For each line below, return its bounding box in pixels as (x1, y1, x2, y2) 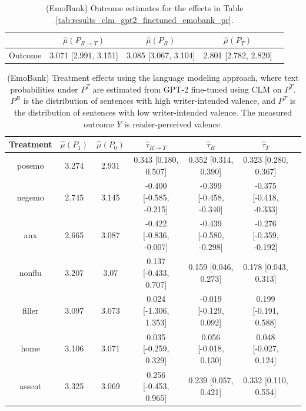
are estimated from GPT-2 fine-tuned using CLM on (92, 83, 282, 95)
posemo (16, 159, 44, 171)
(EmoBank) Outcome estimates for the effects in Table (45, 2, 244, 14)
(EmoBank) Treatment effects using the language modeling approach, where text (7, 71, 299, 84)
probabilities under (10, 83, 78, 95)
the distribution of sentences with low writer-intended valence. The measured (14, 106, 292, 118)
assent (19, 380, 42, 392)
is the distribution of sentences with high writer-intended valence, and (23, 94, 275, 107)
